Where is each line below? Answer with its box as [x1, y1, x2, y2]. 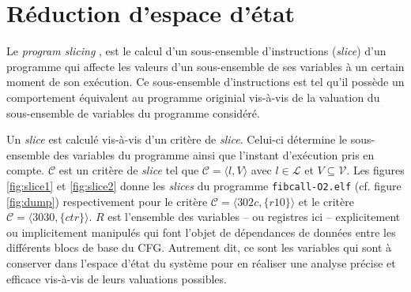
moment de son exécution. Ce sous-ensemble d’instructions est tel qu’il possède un [6, 73, 405, 90]
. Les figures [346, 162, 405, 178]
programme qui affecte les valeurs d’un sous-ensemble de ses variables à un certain [6, 58, 405, 74]
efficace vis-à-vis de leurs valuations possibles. [6, 270, 227, 286]
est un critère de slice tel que [58, 162, 199, 178]
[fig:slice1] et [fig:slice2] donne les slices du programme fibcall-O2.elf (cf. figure [6, 177, 402, 193]
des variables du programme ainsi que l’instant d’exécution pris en [53, 146, 375, 163]
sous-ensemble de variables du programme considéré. [6, 104, 260, 121]
